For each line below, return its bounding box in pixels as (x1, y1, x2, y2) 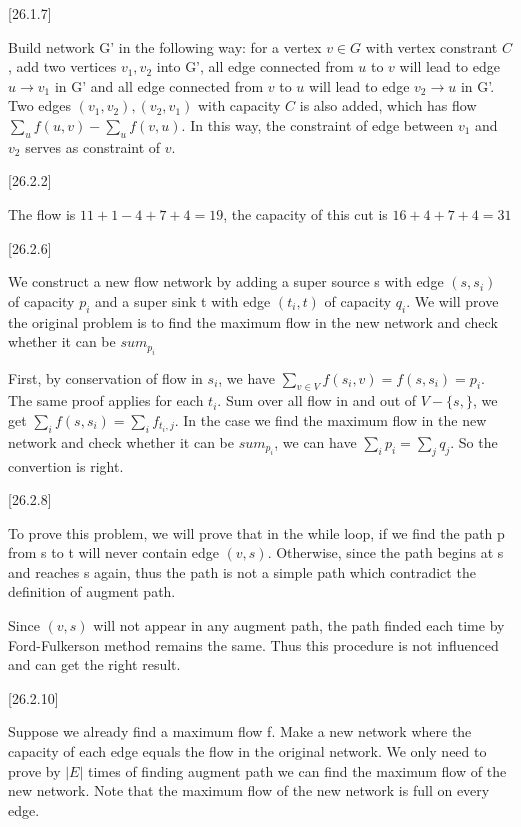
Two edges (8, 95, 72, 116)
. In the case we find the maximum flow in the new (174, 409, 487, 430)
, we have (218, 367, 276, 388)
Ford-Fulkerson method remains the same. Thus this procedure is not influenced (8, 634, 499, 655)
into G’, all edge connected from (156, 56, 354, 77)
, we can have (274, 431, 357, 452)
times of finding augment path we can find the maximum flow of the (88, 760, 507, 781)
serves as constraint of (25, 136, 161, 157)
